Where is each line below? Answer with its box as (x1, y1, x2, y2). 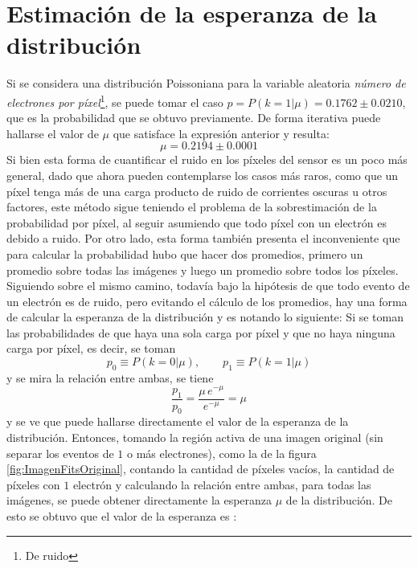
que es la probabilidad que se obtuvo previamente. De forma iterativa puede (6, 109, 381, 126)
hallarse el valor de (6, 125, 99, 141)
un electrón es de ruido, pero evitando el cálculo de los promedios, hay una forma (6, 292, 408, 309)
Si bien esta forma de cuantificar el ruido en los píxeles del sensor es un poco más (6, 151, 408, 168)
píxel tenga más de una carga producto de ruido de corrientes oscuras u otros (6, 182, 387, 199)
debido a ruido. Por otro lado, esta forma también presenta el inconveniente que (6, 230, 400, 247)
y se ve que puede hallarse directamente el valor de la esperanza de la (6, 413, 349, 430)
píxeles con (6, 476, 60, 492)
